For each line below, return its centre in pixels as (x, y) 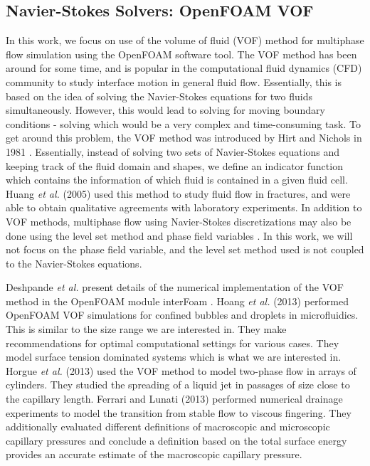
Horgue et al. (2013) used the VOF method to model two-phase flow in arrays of (181, 370)
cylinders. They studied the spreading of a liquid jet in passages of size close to (178, 385)
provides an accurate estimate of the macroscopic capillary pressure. (154, 454)
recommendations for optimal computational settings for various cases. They (173, 343)
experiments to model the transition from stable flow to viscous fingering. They (179, 412)
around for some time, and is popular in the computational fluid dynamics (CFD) (184, 68)
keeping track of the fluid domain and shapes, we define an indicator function (174, 165)
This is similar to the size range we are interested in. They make (146, 329)
